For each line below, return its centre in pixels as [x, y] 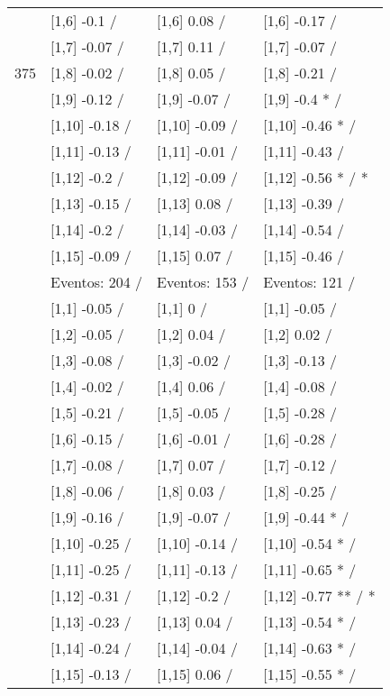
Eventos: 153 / [203, 282]
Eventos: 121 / [309, 282]
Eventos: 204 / [97, 282]
